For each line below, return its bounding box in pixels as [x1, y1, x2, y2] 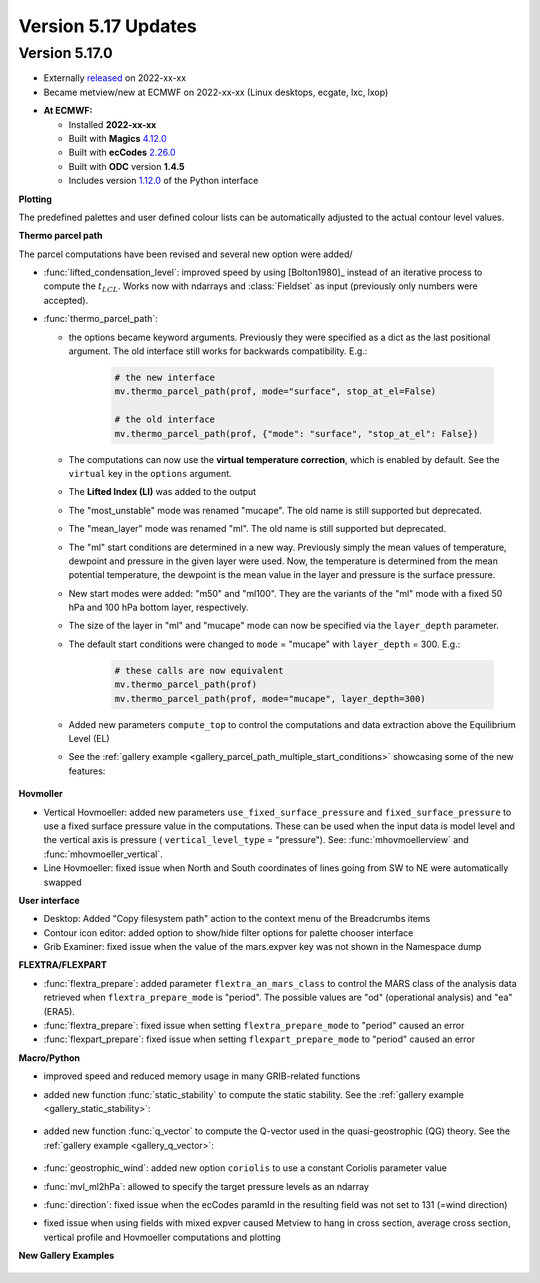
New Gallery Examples [18, 1250, 115, 1262]
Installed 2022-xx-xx [68, 118, 157, 130]
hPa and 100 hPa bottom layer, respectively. [68, 601, 249, 614]
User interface [18, 894, 80, 906]
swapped [43, 876, 82, 888]
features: [68, 765, 106, 777]
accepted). [43, 294, 89, 306]
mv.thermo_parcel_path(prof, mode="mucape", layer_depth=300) [114, 693, 426, 704]
